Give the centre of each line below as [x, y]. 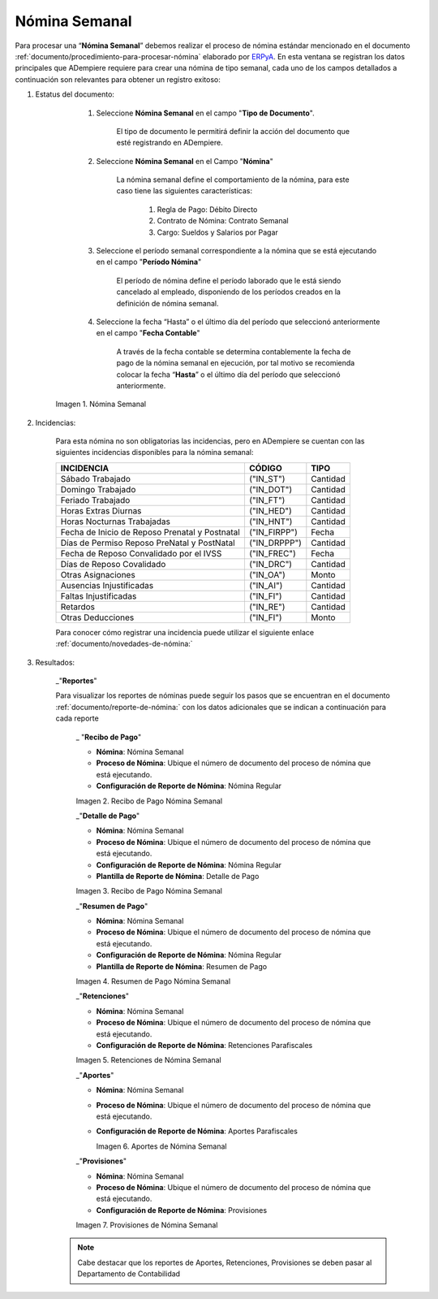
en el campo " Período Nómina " [149, 262]
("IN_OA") [267, 574]
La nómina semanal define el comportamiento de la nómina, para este [233, 180]
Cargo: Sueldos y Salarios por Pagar [218, 232]
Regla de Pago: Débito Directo [207, 209]
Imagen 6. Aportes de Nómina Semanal [161, 1146]
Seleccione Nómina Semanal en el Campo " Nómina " [185, 161]
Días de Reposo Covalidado [113, 564]
